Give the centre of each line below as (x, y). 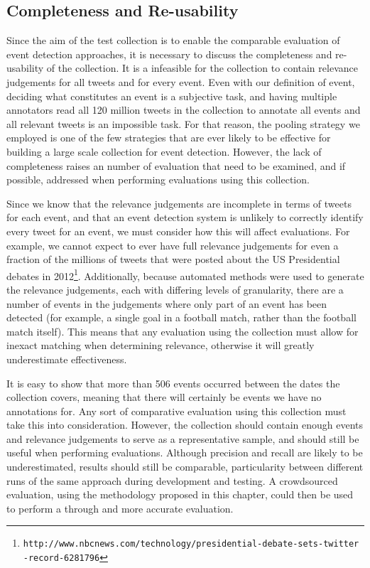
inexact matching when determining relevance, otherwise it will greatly (160, 345)
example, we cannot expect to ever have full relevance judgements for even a (173, 245)
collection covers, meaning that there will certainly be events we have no (164, 397)
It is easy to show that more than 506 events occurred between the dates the (173, 383)
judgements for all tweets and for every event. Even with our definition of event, (181, 81)
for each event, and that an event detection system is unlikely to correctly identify (185, 217)
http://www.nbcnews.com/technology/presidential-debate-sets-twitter (191, 544)
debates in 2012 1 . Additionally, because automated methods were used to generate (185, 274)
